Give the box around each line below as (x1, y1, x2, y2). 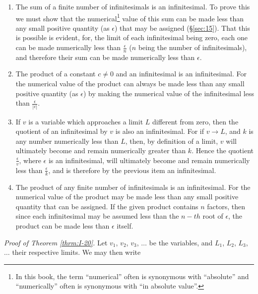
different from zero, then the (152, 116, 239, 126)
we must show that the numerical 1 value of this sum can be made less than (15, 11, 244, 23)
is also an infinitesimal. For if (115, 126, 204, 136)
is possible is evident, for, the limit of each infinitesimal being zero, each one (15, 32, 248, 43)
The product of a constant (15, 68, 96, 79)
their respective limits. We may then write (12, 247, 141, 257)
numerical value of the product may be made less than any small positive (15, 191, 239, 202)
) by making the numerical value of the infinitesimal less (83, 88, 254, 98)
